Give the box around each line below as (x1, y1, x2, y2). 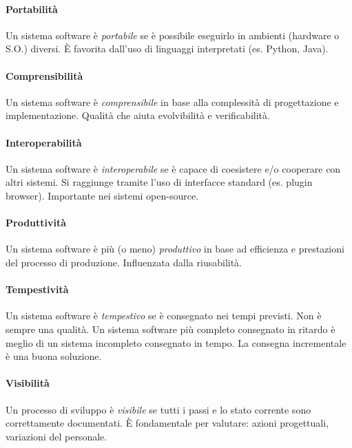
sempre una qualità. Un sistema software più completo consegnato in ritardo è (6, 321, 335, 336)
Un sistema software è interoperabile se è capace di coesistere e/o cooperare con (6, 161, 341, 175)
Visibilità (6, 376, 50, 390)
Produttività (6, 215, 67, 230)
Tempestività (6, 282, 69, 297)
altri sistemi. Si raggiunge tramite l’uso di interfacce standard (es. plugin (6, 175, 313, 189)
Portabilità (6, 1, 58, 16)
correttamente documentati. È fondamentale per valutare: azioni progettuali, (6, 416, 329, 430)
